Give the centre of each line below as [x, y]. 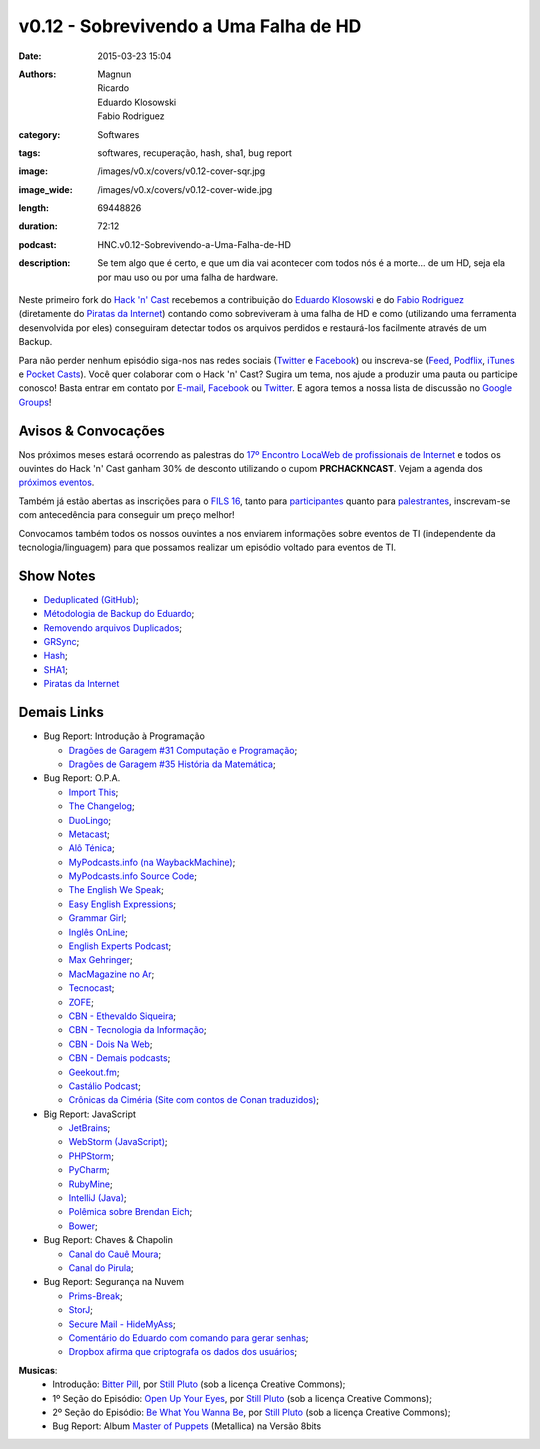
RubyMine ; [91, 1184]
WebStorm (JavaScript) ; [118, 1142]
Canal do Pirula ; [101, 1268]
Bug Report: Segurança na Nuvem [114, 1282]
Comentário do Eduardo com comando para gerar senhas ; [188, 1337]
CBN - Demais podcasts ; [119, 1058]
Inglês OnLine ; [98, 932]
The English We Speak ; [116, 890]
